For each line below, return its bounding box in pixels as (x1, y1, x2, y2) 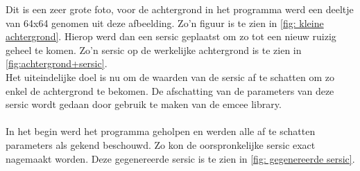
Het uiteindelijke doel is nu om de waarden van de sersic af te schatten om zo (6, 69, 334, 84)
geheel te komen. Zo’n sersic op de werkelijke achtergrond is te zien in (6, 42, 302, 57)
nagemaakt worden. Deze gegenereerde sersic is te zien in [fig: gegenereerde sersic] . (6, 151, 355, 165)
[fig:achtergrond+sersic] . (6, 56, 108, 71)
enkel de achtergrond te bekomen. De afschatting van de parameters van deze (6, 83, 334, 98)
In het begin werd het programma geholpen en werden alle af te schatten (6, 124, 316, 138)
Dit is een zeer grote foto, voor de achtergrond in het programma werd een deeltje (6, 2, 354, 16)
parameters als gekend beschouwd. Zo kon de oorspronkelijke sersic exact (6, 137, 316, 152)
